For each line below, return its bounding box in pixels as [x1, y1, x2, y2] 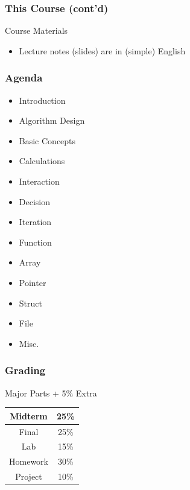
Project [15, 470, 42, 483]
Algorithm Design [19, 114, 85, 127]
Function [19, 235, 52, 248]
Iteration [19, 215, 52, 228]
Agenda [5, 70, 43, 85]
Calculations [19, 154, 65, 167]
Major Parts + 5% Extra [5, 386, 97, 399]
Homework [9, 455, 48, 468]
